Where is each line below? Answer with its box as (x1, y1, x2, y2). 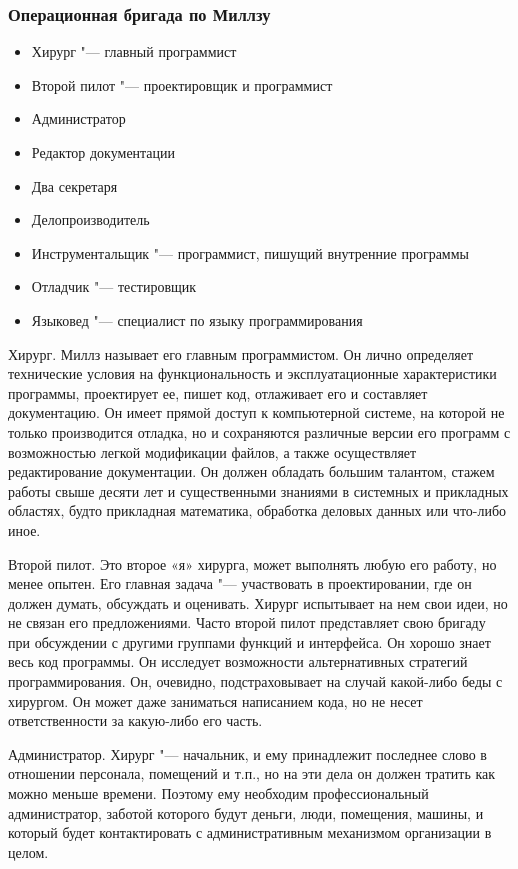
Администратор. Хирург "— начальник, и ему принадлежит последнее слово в (8, 743, 487, 764)
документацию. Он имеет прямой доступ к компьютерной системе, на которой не (8, 402, 505, 423)
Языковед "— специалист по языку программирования (31, 309, 363, 330)
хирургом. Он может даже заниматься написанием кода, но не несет (8, 690, 423, 711)
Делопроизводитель (31, 209, 150, 230)
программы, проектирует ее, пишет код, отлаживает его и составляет (8, 382, 428, 403)
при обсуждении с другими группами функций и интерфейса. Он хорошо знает (8, 631, 491, 652)
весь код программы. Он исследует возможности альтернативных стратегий (8, 651, 468, 672)
